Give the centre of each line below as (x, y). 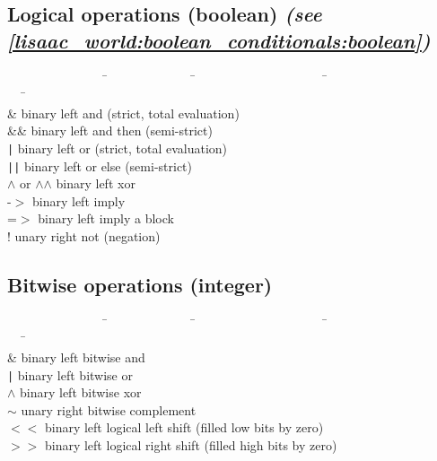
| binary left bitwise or (70, 374)
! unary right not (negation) (84, 236)
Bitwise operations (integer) (140, 285)
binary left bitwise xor (81, 392)
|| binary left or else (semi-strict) (100, 165)
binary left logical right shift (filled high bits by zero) (191, 445)
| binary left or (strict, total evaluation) (118, 148)
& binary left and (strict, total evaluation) (123, 113)
